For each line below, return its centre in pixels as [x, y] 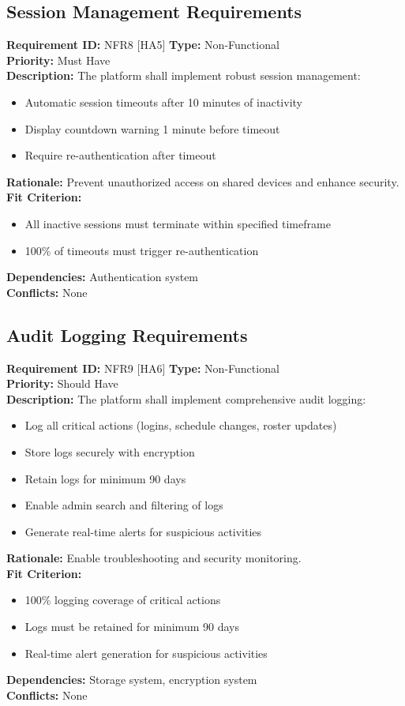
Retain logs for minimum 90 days [105, 478]
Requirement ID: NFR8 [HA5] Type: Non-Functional [143, 45]
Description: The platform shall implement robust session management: [184, 75]
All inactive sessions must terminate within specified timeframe [178, 223]
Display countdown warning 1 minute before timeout [152, 128]
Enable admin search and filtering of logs [124, 505]
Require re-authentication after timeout [120, 155]
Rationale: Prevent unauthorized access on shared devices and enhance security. [203, 181]
